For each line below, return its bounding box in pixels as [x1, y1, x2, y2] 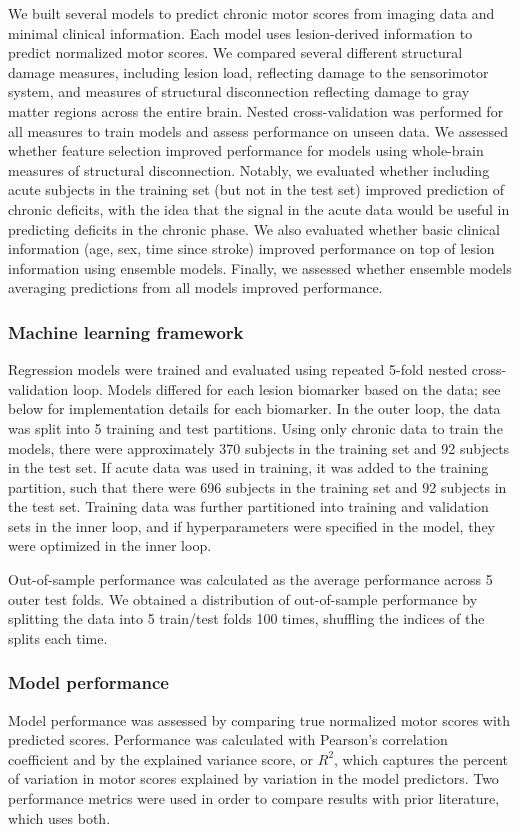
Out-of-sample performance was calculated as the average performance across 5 [8, 569, 493, 590]
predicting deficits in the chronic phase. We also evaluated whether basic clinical [8, 218, 500, 239]
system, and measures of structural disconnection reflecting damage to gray [8, 81, 470, 102]
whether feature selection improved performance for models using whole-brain [8, 140, 484, 161]
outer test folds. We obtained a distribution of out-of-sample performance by [8, 588, 478, 609]
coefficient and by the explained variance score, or [8, 748, 314, 769]
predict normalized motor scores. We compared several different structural [8, 42, 463, 63]
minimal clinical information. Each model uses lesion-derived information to [8, 22, 473, 43]
